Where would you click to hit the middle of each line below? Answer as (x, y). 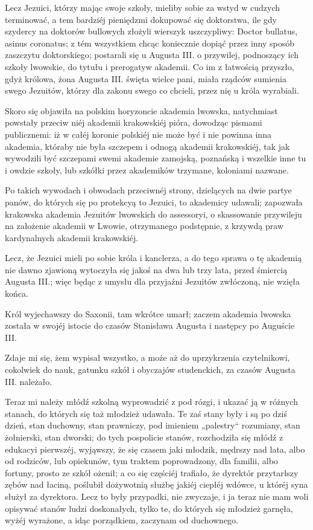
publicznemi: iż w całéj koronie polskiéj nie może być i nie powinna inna (138, 134)
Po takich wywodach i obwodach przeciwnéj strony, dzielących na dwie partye (148, 190)
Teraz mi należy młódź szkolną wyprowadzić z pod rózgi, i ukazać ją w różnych (151, 402)
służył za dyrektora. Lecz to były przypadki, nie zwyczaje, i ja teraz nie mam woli (157, 496)
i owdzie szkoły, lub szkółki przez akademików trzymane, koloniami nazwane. (147, 170)
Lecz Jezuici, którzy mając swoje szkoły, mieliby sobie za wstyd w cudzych (143, 7)
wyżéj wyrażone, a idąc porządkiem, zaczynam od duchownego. (122, 520)
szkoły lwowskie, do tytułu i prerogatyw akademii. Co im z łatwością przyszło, (150, 66)
